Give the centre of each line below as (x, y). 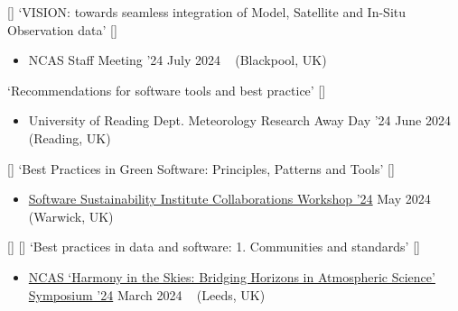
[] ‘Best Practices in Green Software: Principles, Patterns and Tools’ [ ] (201, 168)
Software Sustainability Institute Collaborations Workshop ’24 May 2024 (229, 199)
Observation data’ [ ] (62, 29)
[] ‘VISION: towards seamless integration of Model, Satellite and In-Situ (207, 12)
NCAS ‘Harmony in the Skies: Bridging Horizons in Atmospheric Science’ (232, 276)
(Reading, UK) (70, 137)
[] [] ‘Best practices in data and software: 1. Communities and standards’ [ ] (214, 247)
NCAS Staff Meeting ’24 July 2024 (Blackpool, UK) (178, 60)
